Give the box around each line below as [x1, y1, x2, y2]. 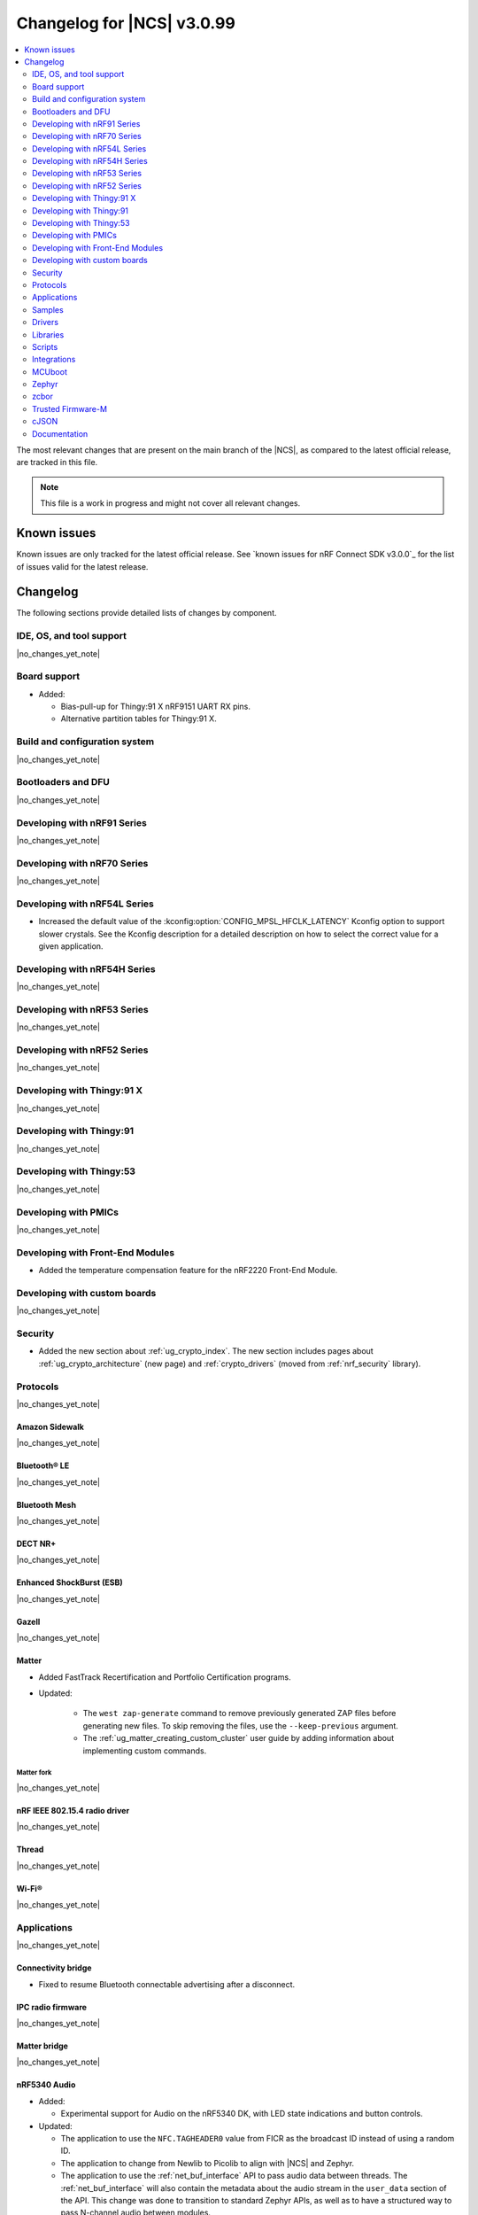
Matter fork [16, 1768, 52, 1777]
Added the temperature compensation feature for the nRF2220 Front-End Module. [38, 1265, 338, 1276]
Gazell [16, 1616, 41, 1627]
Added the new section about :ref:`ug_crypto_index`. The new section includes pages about [38, 1346, 374, 1356]
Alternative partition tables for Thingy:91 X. [60, 713, 217, 724]
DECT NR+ [16, 1538, 57, 1550]
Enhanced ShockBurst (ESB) [16, 1577, 123, 1588]
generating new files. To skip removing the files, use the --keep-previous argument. [82, 1720, 398, 1731]
